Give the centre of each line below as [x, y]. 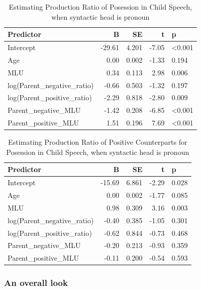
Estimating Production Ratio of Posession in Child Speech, [100, 7]
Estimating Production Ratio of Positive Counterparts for [97, 142]
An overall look [36, 283]
